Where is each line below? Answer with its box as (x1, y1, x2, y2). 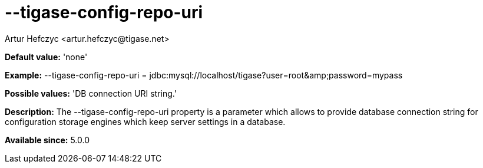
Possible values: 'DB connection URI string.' (5, 88, 177, 98)
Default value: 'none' (5, 51, 88, 62)
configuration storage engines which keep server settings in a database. (5, 116, 286, 127)
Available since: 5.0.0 (5, 134, 90, 145)
